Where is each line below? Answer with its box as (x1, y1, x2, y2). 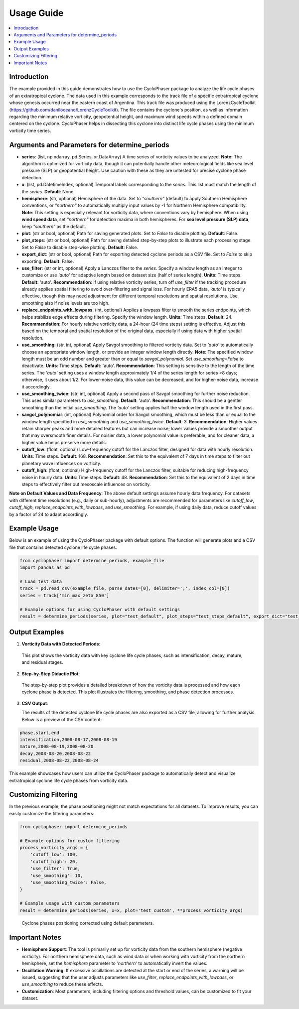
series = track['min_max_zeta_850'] (19, 593, 110, 598)
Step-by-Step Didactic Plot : (21, 670, 80, 677)
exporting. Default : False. (21, 258, 74, 264)
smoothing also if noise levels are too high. (21, 300, 110, 306)
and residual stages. (21, 659, 63, 665)
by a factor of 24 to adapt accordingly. (9, 511, 88, 517)
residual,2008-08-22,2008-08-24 (19, 757, 99, 763)
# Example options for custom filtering (19, 838, 120, 844)
